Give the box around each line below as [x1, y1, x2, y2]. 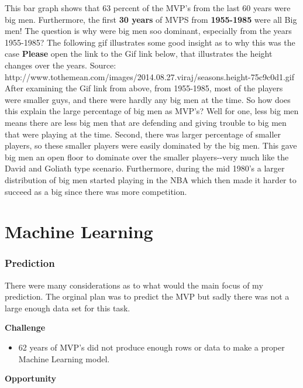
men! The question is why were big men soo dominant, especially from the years [5, 25, 292, 37]
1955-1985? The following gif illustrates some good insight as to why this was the [5, 36, 295, 48]
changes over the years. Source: [5, 59, 116, 71]
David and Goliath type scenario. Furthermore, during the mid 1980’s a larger [5, 162, 285, 174]
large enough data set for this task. [5, 301, 130, 314]
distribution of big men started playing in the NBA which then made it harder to [5, 173, 297, 186]
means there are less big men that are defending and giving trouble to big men [5, 116, 287, 128]
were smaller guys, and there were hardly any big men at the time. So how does [5, 93, 291, 105]
